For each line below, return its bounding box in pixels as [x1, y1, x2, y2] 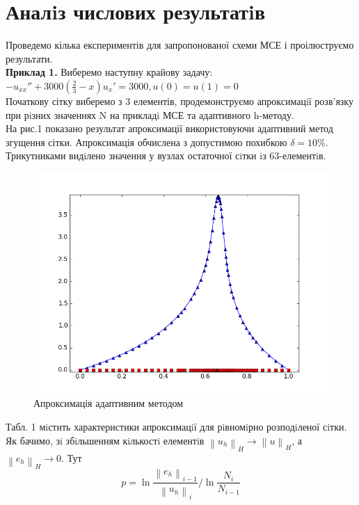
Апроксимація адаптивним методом [33, 396, 184, 410]
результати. [6, 51, 53, 65]
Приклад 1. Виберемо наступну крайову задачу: [6, 65, 213, 79]
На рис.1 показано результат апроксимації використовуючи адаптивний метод [6, 121, 333, 136]
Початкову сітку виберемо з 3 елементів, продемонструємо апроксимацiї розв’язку [6, 93, 353, 108]
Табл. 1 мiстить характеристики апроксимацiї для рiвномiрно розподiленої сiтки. [6, 419, 347, 434]
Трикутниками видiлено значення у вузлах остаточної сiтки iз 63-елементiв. [6, 148, 326, 163]
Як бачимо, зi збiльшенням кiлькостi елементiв [6, 433, 205, 447]
